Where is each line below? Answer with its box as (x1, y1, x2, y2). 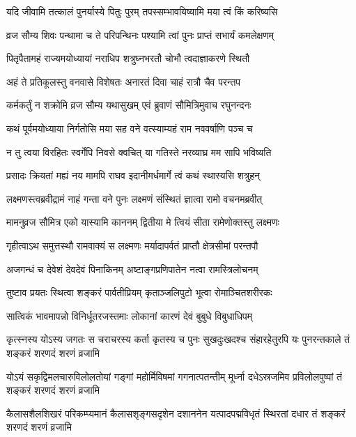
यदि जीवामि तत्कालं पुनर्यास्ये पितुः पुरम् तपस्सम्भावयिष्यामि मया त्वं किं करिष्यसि (6, 4, 278, 18)
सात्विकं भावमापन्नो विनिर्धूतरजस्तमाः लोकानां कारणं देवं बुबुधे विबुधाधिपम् (6, 308, 253, 323)
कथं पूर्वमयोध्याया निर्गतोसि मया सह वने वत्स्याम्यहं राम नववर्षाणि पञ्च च (6, 121, 253, 135)
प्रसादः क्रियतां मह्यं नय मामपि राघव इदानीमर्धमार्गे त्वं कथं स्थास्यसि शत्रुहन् (6, 168, 260, 183)
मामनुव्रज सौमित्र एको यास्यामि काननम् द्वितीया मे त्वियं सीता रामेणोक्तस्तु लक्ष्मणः (6, 215, 279, 229)
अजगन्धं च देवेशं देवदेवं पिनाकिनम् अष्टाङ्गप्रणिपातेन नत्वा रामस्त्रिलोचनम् (6, 261, 258, 276)
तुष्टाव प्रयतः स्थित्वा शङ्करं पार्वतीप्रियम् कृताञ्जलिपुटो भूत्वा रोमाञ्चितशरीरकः (6, 285, 272, 300)
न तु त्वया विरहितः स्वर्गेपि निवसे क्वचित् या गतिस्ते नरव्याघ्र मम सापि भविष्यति (6, 144, 272, 159)
